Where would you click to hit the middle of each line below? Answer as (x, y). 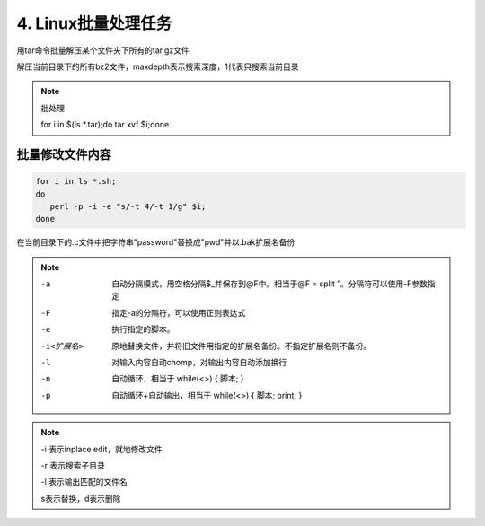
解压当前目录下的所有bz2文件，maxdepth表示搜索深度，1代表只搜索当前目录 (158, 66)
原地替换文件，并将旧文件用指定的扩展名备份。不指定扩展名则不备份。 (242, 346)
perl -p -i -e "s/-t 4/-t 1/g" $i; (128, 206)
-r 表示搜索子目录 (73, 465)
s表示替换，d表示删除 (81, 498)
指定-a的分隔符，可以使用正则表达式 (179, 312)
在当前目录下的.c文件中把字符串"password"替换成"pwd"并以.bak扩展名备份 (156, 242)
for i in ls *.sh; (76, 181)
